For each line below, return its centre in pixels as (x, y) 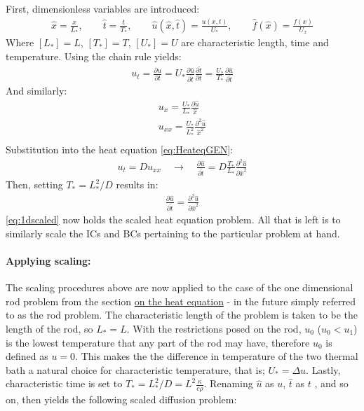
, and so (331, 383)
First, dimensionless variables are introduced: (103, 8)
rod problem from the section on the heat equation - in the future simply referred (181, 301)
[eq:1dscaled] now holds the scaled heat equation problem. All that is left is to (173, 220)
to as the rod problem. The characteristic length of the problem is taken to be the (182, 315)
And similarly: (36, 91)
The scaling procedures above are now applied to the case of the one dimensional (180, 287)
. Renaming (228, 383)
